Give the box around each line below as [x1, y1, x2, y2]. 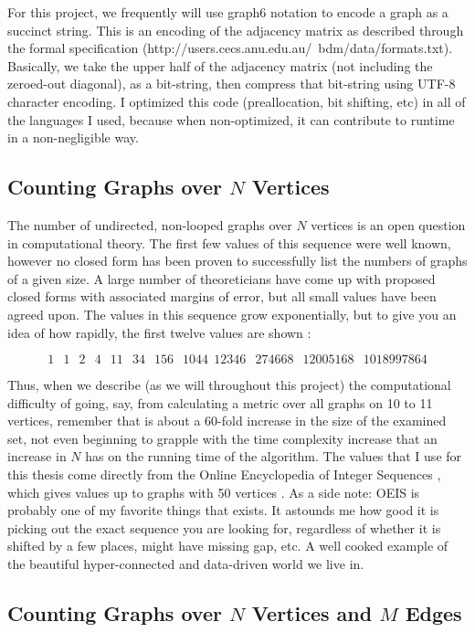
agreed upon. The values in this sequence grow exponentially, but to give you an [7, 304, 457, 323]
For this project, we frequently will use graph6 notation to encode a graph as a [7, 3, 449, 21]
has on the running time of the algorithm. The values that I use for [85, 447, 462, 466]
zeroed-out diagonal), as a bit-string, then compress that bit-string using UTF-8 [7, 74, 456, 93]
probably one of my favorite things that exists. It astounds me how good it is [7, 500, 439, 520]
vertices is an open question [311, 215, 466, 234]
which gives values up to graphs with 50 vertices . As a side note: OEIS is [7, 482, 420, 501]
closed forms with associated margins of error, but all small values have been [7, 287, 437, 306]
